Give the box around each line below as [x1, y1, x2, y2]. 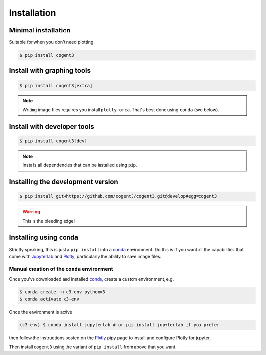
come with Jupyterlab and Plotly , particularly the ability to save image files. [9, 254, 162, 259]
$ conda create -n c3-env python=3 [19, 290, 105, 295]
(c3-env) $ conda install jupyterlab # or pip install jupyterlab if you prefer [19, 322, 220, 327]
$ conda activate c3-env [19, 296, 80, 302]
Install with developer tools [9, 122, 95, 130]
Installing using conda [9, 233, 79, 241]
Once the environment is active [9, 309, 72, 315]
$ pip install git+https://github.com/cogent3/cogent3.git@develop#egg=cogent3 [19, 194, 217, 199]
